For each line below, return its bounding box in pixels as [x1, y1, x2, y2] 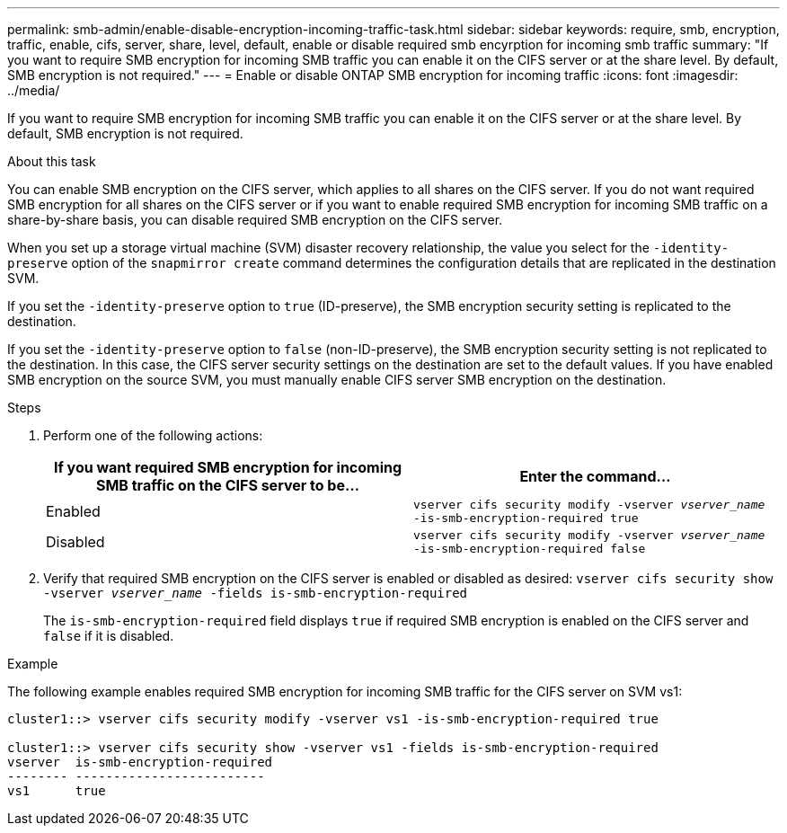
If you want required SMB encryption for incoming [53, 458, 402, 476]
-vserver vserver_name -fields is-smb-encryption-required [43, 586, 468, 600]
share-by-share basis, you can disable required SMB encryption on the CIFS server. [7, 212, 503, 227]
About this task [7, 154, 96, 169]
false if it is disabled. [43, 628, 174, 643]
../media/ [7, 83, 60, 98]
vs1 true [7, 784, 106, 798]
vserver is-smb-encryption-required [7, 755, 273, 769]
